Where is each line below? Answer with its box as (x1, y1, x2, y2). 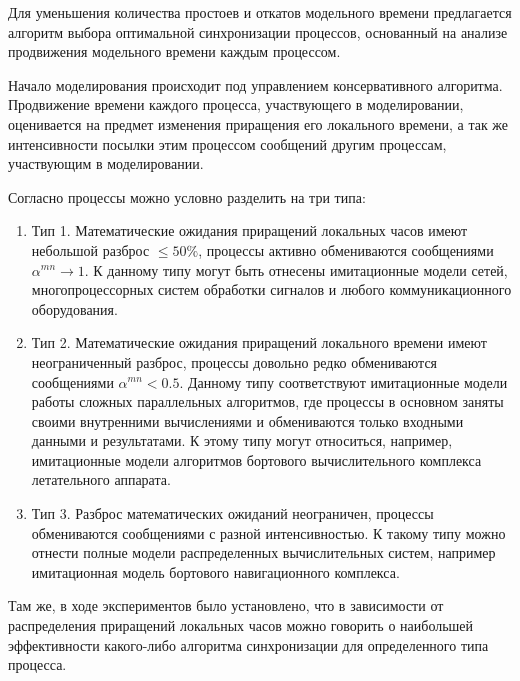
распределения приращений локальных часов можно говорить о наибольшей (8, 615, 474, 636)
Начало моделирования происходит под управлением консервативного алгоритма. (8, 74, 503, 95)
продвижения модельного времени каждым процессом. (8, 41, 341, 62)
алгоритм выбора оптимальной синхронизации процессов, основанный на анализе (8, 21, 508, 42)
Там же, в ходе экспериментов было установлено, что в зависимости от (8, 595, 444, 616)
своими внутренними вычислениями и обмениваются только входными (31, 410, 464, 431)
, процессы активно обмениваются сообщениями (198, 239, 494, 260)
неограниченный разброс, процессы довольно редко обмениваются (31, 351, 438, 372)
